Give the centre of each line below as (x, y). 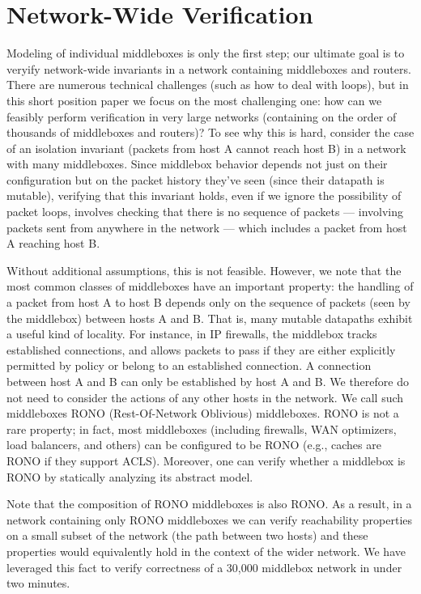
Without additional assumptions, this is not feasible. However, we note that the (204, 270)
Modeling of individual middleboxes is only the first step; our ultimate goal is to (206, 53)
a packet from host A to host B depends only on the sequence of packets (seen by (208, 302)
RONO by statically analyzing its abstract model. (130, 476)
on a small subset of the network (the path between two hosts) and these (187, 535)
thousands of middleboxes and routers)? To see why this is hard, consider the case (210, 132)
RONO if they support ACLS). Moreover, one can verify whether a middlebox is (206, 460)
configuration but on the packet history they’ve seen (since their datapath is (196, 179)
